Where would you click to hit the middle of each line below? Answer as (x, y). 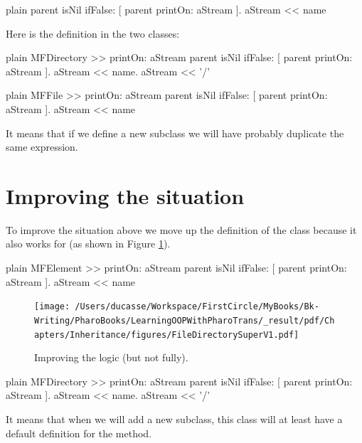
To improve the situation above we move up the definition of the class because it (181, 229)
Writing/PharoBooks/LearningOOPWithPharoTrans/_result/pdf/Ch (185, 320)
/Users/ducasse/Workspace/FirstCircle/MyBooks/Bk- (197, 307)
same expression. (42, 147)
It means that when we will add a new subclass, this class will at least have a (174, 419)
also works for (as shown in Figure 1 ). (88, 244)
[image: (52, 307)
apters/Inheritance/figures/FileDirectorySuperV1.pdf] (167, 335)
